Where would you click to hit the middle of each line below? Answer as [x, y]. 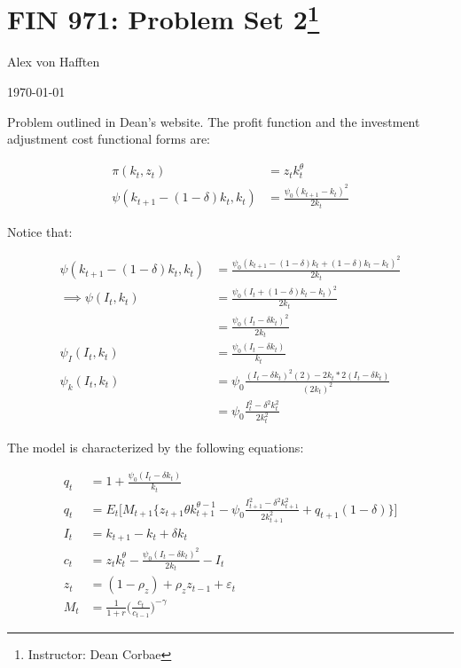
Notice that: [40, 231]
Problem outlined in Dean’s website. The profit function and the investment [214, 121]
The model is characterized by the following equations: [156, 447]
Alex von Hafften [54, 62]
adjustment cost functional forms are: [109, 139]
